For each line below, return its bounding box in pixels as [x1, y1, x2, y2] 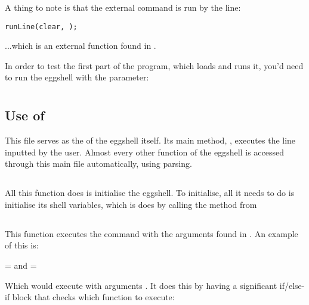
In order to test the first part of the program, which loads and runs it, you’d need [5, 59, 304, 71]
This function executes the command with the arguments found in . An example [5, 227, 298, 239]
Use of [5, 106, 45, 125]
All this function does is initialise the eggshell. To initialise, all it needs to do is [5, 186, 295, 199]
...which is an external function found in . [5, 39, 156, 52]
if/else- [279, 279, 305, 291]
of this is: [5, 239, 39, 251]
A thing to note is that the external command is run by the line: [5, 1, 241, 13]
